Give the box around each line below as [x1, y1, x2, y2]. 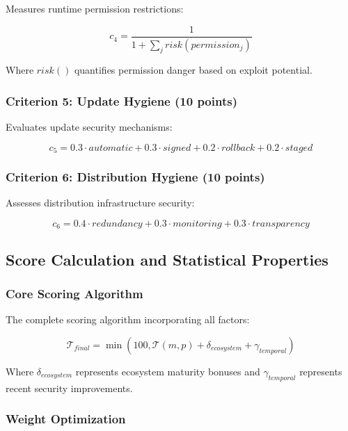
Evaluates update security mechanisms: [6, 120, 173, 134]
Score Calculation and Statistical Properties [6, 248, 329, 270]
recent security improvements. [6, 380, 133, 395]
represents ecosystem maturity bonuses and [75, 364, 260, 379]
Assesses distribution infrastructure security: [6, 195, 195, 210]
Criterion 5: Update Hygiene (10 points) [6, 92, 237, 109]
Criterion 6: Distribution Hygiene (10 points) [6, 168, 265, 186]
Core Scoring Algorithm [6, 285, 143, 302]
